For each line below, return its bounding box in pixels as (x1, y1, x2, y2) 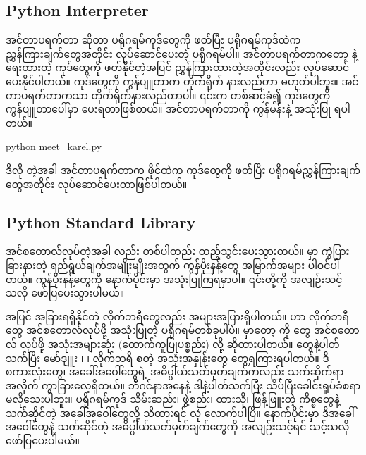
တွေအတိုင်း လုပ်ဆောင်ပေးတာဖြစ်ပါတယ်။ (6, 176, 188, 191)
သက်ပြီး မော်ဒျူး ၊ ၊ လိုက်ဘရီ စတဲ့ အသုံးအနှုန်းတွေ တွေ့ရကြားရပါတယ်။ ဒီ (6, 350, 329, 365)
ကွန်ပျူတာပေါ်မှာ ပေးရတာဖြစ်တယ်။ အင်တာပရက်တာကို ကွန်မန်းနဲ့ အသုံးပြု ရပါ (6, 101, 350, 116)
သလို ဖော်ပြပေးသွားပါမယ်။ (6, 285, 125, 300)
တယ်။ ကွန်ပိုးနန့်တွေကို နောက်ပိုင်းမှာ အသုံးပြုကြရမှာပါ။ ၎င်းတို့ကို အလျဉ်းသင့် (6, 271, 343, 286)
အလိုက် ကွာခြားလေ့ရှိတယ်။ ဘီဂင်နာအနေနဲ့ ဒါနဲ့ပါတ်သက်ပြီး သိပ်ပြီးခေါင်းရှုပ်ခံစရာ (6, 378, 361, 392)
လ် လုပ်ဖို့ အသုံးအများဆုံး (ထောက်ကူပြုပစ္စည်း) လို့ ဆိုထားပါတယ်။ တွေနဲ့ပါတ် (6, 336, 340, 351)
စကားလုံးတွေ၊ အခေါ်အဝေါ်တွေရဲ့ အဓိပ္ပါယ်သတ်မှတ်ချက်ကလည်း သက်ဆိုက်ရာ (6, 364, 344, 379)
